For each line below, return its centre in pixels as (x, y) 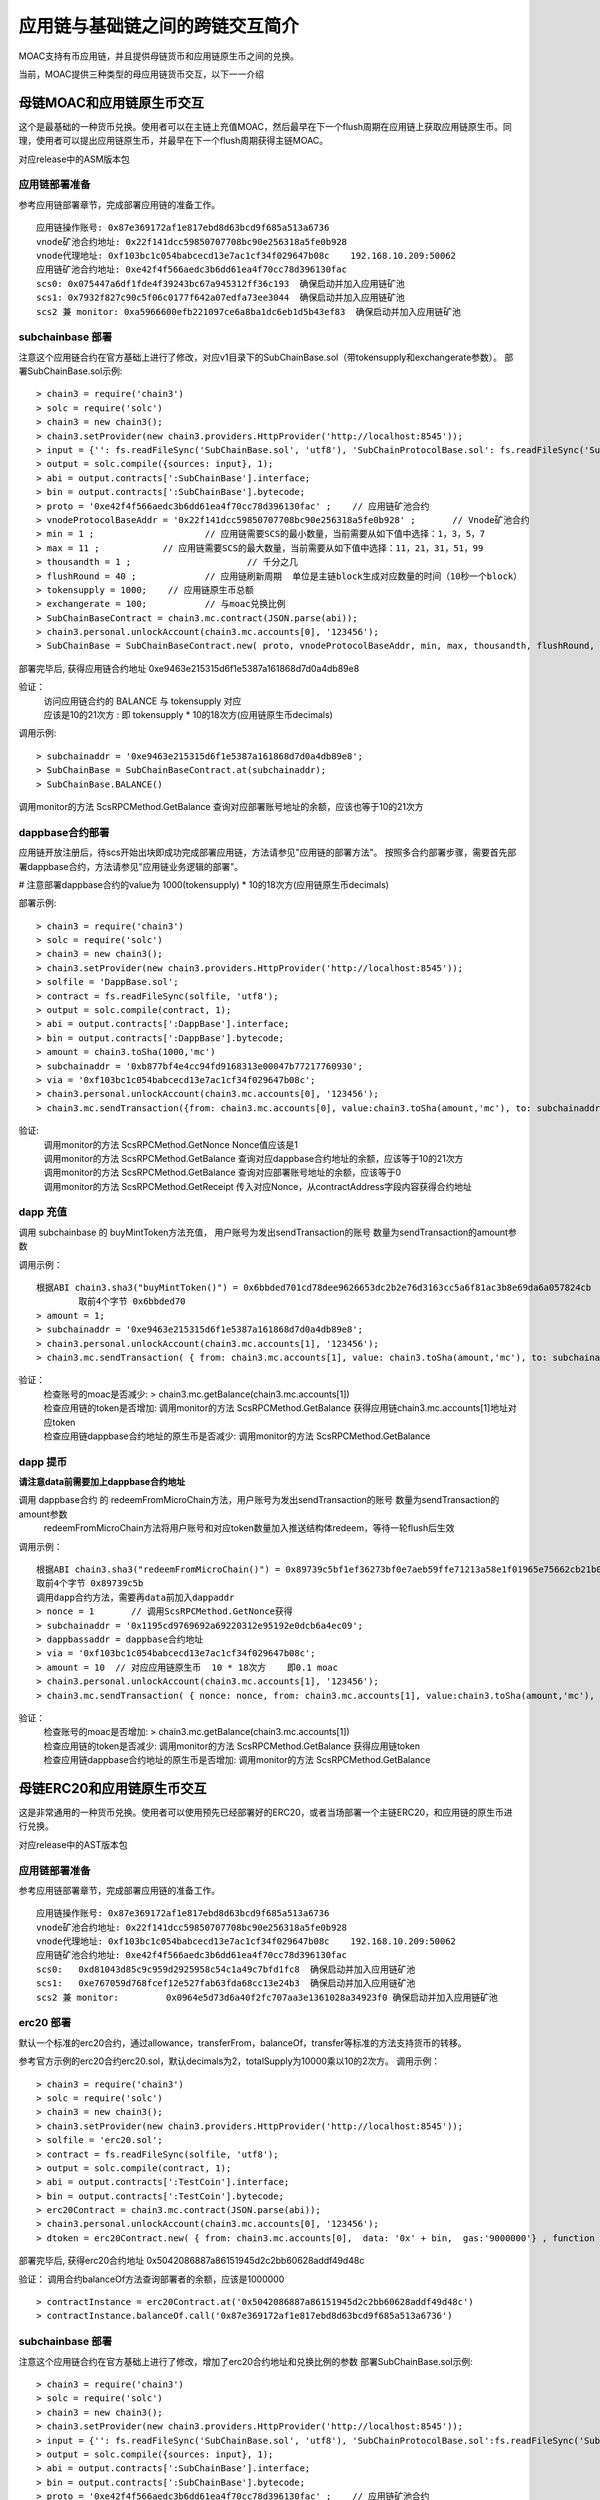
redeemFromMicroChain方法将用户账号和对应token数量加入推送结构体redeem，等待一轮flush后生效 (249, 1528)
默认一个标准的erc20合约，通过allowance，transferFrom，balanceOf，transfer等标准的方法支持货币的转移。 (242, 2042)
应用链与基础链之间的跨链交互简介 (159, 26)
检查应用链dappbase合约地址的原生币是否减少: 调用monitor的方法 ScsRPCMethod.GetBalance (237, 1436)
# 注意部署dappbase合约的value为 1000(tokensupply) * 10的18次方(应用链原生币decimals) (204, 884)
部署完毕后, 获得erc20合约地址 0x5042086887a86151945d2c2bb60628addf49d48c (191, 2261)
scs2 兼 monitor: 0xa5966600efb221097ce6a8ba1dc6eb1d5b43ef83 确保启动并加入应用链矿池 (249, 311)
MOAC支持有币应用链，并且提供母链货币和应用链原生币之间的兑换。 (159, 56)
